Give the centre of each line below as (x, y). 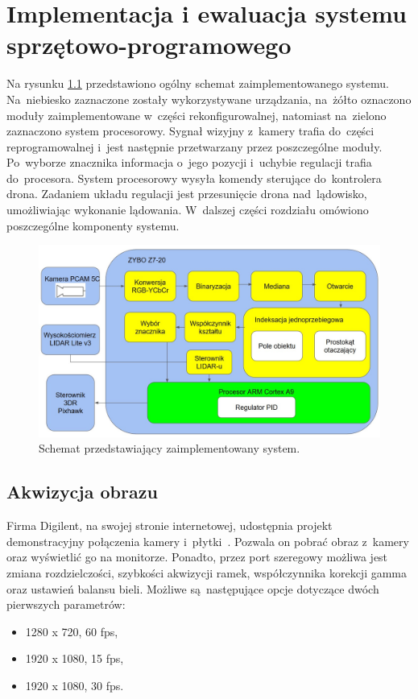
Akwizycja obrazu (82, 492)
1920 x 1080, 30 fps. (74, 685)
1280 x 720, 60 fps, (72, 631)
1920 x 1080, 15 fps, (74, 658)
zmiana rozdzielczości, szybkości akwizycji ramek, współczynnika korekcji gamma (207, 572)
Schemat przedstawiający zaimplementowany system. (170, 448)
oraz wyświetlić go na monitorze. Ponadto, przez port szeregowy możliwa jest (197, 557)
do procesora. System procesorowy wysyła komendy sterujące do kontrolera (194, 178)
